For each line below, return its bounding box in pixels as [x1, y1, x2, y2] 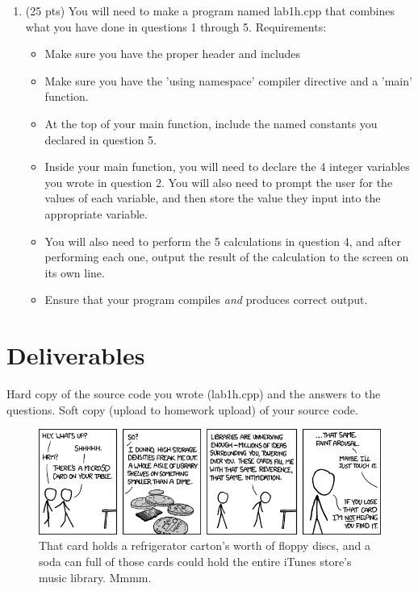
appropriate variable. [44, 205, 148, 222]
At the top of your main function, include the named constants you [44, 114, 378, 131]
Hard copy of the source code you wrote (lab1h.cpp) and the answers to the [6, 385, 381, 402]
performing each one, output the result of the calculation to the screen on [44, 248, 409, 265]
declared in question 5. [44, 131, 157, 148]
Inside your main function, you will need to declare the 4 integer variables [44, 158, 410, 175]
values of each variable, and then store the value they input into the [44, 189, 381, 206]
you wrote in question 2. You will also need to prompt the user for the [44, 173, 393, 190]
